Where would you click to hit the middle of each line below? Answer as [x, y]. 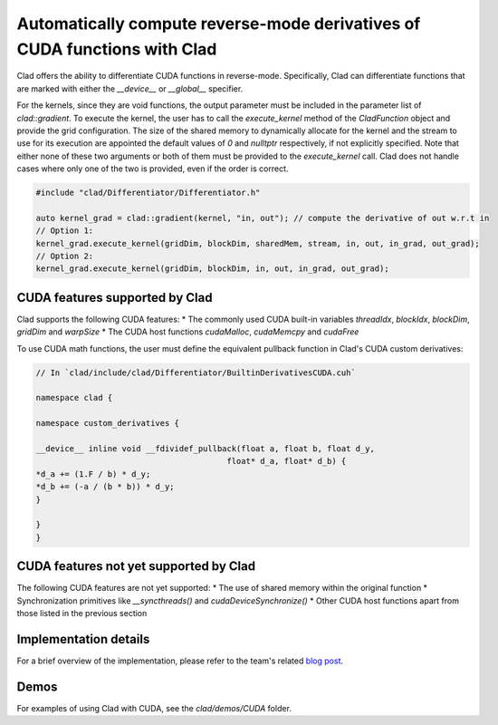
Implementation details [83, 639]
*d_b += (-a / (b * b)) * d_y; [105, 487]
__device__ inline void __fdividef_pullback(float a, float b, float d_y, [206, 449]
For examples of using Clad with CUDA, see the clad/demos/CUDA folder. [154, 708]
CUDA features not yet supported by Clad [136, 566]
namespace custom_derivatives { [108, 423]
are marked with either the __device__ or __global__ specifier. [130, 88]
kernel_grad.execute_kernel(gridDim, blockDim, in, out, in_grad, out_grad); [212, 269]
